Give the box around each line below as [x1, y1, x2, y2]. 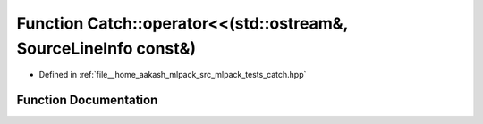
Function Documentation [16, 93, 158, 108]
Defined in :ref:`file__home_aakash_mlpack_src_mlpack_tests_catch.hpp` [38, 70, 307, 80]
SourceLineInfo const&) [16, 38, 197, 58]
